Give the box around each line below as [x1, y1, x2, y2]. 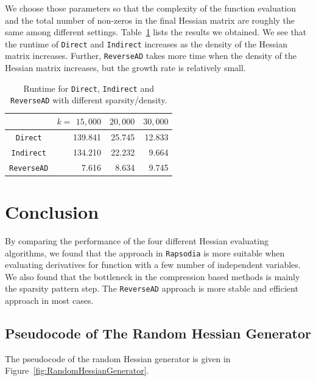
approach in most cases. [5, 294, 94, 307]
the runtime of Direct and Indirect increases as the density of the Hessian [5, 37, 287, 50]
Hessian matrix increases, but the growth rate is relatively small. [5, 61, 246, 74]
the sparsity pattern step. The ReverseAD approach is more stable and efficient [5, 282, 298, 295]
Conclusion [5, 199, 99, 224]
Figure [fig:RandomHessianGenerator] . [5, 364, 149, 377]
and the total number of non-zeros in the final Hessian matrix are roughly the [5, 13, 295, 26]
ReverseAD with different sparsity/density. [10, 94, 167, 106]
